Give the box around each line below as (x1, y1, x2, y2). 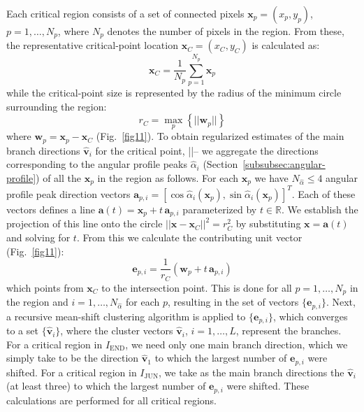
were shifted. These (226, 378, 310, 393)
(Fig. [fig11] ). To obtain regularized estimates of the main (96, 129, 344, 143)
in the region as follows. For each (97, 171, 239, 185)
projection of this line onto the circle (6, 216, 163, 231)
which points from (6, 280, 84, 294)
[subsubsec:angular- (242, 157, 326, 171)
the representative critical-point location (6, 38, 178, 52)
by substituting (235, 216, 301, 231)
